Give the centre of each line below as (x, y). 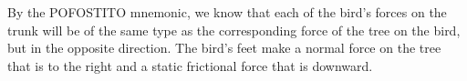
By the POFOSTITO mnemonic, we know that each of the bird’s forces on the (227, 12)
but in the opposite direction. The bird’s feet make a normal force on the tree (224, 48)
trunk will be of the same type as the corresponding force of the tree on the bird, (234, 30)
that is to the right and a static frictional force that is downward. (190, 65)
